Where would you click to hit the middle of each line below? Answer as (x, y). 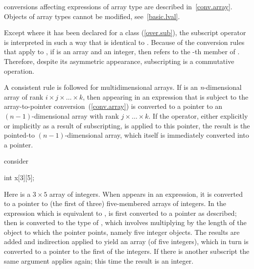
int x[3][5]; (19, 177)
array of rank (24, 96)
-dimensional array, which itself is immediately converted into (157, 135)
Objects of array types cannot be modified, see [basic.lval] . (92, 16)
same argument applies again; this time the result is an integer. (99, 260)
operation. (19, 71)
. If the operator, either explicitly (198, 115)
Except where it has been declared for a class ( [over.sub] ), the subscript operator (125, 32)
